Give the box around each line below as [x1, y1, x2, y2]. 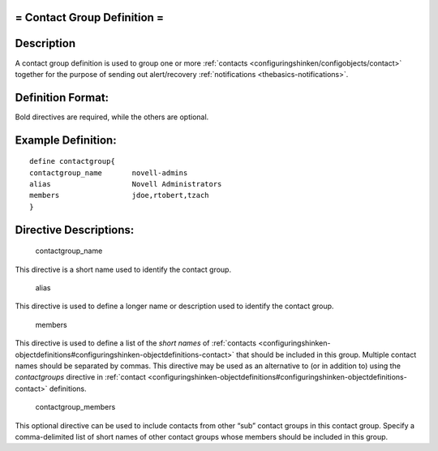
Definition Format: [15, 90, 109, 105]
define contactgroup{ [29, 157, 115, 166]
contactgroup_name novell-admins [29, 168, 188, 178]
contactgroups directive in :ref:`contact [15, 372, 146, 382]
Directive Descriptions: [15, 223, 135, 237]
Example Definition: [15, 133, 117, 147]
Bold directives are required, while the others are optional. [15, 112, 209, 122]
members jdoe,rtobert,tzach [29, 191, 210, 200]
